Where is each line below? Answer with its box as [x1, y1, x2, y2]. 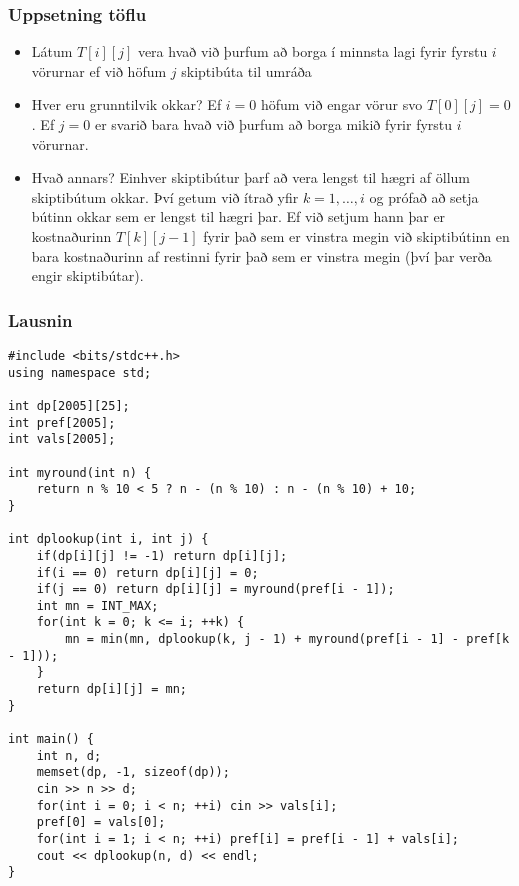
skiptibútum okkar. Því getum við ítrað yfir [31, 186, 299, 207]
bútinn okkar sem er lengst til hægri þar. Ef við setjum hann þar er [31, 206, 446, 227]
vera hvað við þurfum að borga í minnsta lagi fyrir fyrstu [137, 41, 488, 62]
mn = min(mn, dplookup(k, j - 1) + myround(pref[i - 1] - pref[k [65, 632, 510, 647]
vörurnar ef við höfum [31, 60, 167, 81]
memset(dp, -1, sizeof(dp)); [36, 765, 230, 780]
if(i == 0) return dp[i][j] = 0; [36, 565, 259, 580]
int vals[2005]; [8, 432, 116, 447]
